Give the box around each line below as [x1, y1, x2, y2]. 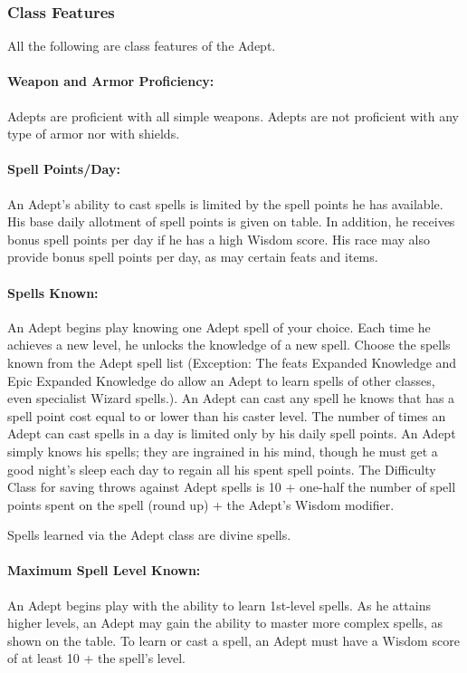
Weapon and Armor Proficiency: [7, 72, 214, 91]
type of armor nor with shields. [7, 124, 180, 143]
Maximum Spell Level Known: [7, 561, 201, 580]
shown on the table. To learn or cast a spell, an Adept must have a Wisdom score [7, 630, 460, 649]
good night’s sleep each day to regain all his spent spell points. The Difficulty [7, 459, 436, 478]
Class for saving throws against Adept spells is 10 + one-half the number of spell [7, 477, 456, 496]
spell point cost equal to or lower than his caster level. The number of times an [7, 406, 446, 425]
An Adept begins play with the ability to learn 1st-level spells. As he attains [7, 595, 431, 614]
